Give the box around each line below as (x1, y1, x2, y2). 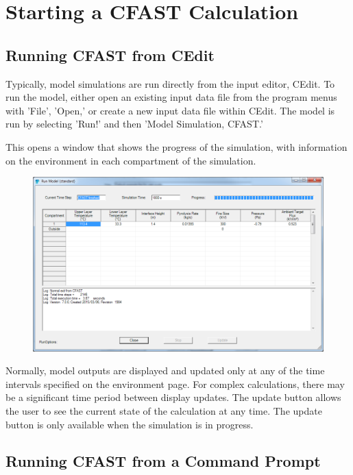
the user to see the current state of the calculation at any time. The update (5, 403, 322, 417)
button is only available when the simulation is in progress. (5, 417, 254, 431)
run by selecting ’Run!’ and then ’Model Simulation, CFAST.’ (5, 117, 263, 131)
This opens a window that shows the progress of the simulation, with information (5, 139, 348, 154)
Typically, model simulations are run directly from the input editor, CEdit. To (5, 76, 335, 90)
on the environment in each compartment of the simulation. (5, 153, 256, 167)
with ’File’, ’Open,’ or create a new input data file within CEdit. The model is (5, 103, 335, 117)
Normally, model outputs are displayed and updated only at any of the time (5, 363, 325, 378)
